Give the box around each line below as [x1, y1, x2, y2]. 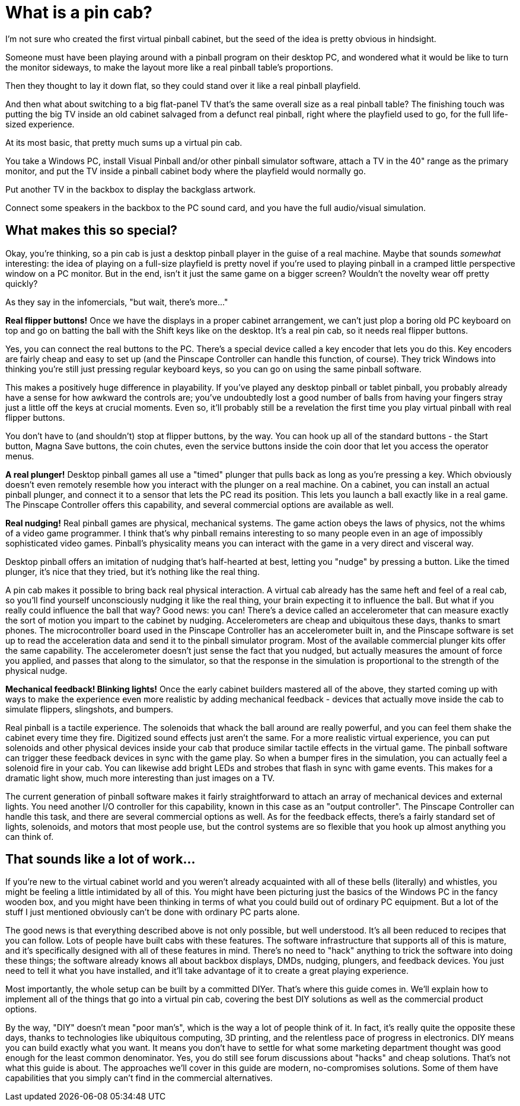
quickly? [5, 278, 38, 289]
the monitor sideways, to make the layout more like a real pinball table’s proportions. [5, 62, 333, 72]
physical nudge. [5, 665, 68, 676]
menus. [5, 450, 34, 461]
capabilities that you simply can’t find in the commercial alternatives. [5, 1073, 273, 1083]
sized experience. [5, 119, 75, 129]
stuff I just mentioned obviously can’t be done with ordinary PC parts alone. [5, 907, 300, 918]
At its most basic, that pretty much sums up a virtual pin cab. [5, 137, 243, 148]
